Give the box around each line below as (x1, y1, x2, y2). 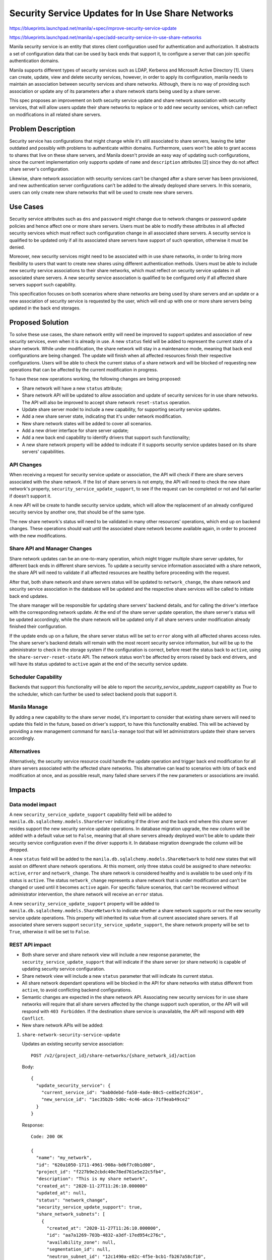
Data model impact (9, 801, 57, 808)
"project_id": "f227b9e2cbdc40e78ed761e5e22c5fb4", (36, 1169, 166, 1174)
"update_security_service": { (36, 1083, 111, 1088)
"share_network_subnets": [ (36, 1211, 106, 1217)
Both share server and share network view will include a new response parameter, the (22, 952, 200, 958)
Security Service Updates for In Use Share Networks (9, 8, 234, 19)
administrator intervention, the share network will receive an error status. (9, 891, 164, 897)
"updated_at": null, (36, 1190, 87, 1196)
